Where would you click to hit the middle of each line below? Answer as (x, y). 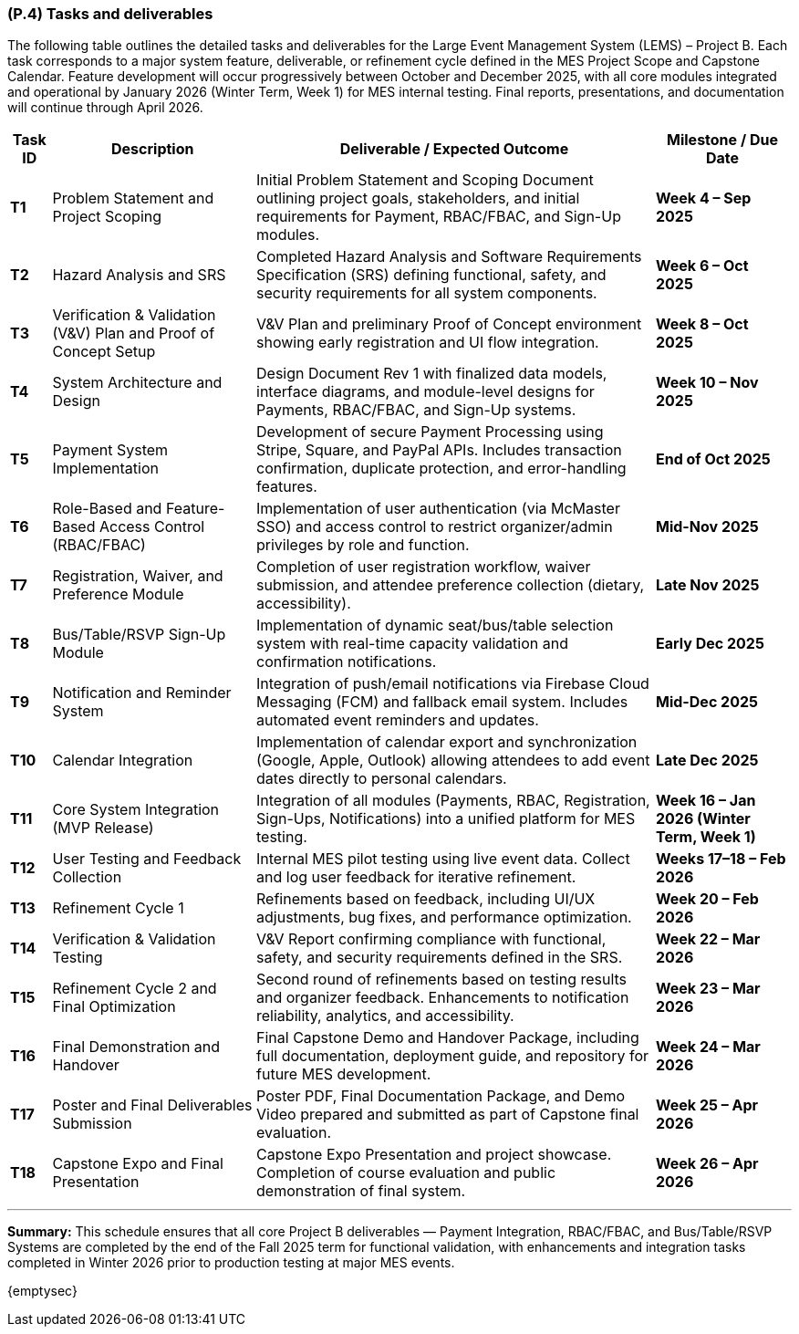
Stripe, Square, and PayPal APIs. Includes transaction (439, 450)
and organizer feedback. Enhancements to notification (443, 998)
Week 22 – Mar (708, 939)
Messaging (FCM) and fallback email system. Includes (442, 702)
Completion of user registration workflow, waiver (424, 567)
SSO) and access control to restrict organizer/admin (435, 527)
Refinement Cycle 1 (118, 908)
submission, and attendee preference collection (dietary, (451, 585)
